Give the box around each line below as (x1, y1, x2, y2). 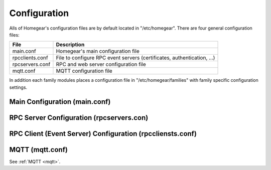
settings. (9, 84, 28, 90)
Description (56, 41, 85, 48)
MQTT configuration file (56, 68, 112, 75)
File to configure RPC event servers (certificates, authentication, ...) (56, 54, 215, 61)
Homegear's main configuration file (56, 48, 140, 55)
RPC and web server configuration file (56, 61, 147, 68)
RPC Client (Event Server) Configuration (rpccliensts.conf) (9, 129, 197, 138)
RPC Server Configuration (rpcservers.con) (9, 113, 149, 122)
